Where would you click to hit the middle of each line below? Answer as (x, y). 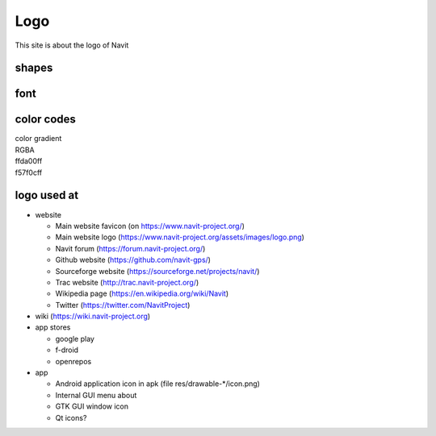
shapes (34, 68)
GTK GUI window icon (92, 406)
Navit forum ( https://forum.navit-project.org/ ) (130, 248)
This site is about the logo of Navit (72, 45)
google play (75, 338)
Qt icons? (71, 417)
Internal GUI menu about (96, 395)
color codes (46, 120)
